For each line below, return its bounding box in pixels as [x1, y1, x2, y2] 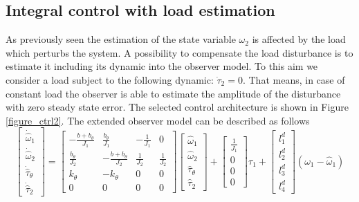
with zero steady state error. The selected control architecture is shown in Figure [6, 100, 349, 114]
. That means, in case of [242, 72, 345, 86]
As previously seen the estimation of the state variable [6, 32, 236, 46]
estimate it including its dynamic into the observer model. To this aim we [6, 59, 318, 73]
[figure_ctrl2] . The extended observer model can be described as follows [6, 113, 310, 127]
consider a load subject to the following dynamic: [6, 72, 214, 86]
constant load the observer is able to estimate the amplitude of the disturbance [6, 86, 341, 100]
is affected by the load [252, 32, 346, 46]
